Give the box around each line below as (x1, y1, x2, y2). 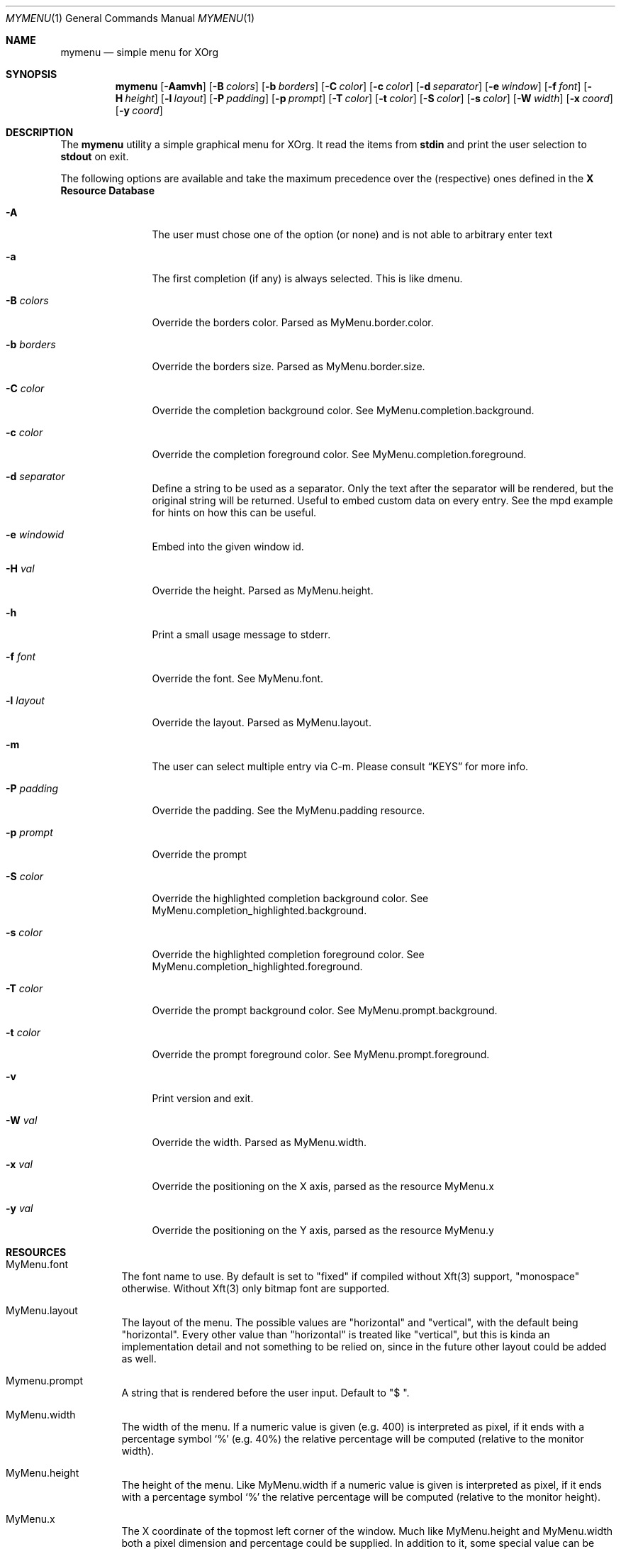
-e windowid (6, 528, 65, 540)
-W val (6, 1114, 38, 1126)
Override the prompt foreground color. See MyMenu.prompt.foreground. (152, 1048, 490, 1060)
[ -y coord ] (115, 104, 163, 116)
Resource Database (60, 184, 155, 196)
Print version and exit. (152, 1092, 254, 1104)
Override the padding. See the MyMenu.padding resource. (152, 804, 425, 816)
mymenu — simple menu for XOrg (60, 46, 218, 58)
